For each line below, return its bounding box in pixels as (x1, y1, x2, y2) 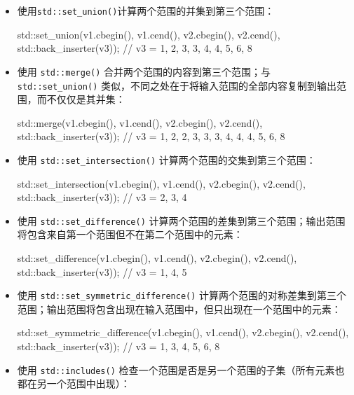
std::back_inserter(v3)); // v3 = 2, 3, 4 (17, 190, 187, 205)
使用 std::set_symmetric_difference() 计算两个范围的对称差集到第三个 (17, 288, 347, 303)
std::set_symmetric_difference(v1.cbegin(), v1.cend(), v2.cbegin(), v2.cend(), (17, 325, 349, 340)
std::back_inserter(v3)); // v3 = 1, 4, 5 (17, 264, 187, 279)
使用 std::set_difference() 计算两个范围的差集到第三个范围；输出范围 (17, 213, 346, 228)
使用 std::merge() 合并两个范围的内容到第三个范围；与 (17, 64, 271, 78)
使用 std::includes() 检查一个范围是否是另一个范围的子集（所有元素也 (17, 362, 345, 377)
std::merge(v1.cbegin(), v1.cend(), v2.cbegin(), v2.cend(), (17, 115, 263, 130)
